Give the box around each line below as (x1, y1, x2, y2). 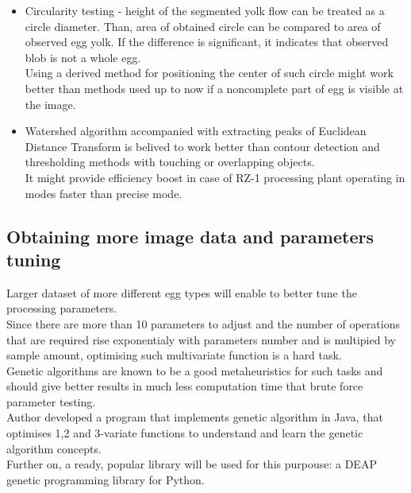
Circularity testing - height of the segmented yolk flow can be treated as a (25, 2, 385, 18)
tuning (6, 246, 61, 271)
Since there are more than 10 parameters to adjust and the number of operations (6, 315, 400, 332)
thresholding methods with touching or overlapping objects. (25, 153, 315, 170)
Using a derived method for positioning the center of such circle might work (25, 64, 394, 81)
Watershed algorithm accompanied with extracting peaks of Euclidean (25, 122, 367, 139)
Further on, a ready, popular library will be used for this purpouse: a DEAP (6, 456, 377, 472)
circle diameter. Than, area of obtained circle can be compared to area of (25, 17, 381, 34)
